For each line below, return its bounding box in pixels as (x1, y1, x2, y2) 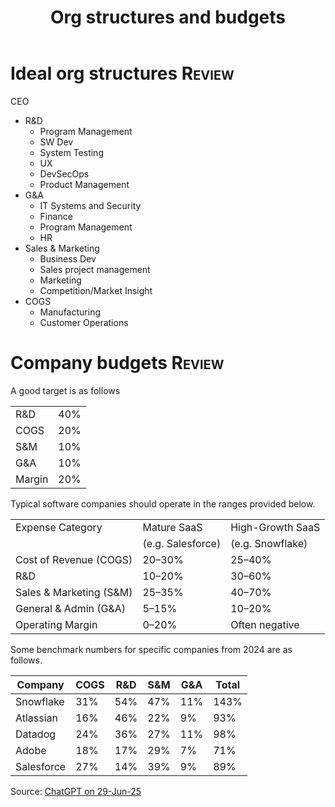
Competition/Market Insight (39, 284, 153, 296)
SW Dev (39, 136, 74, 148)
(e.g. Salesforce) (142, 536, 222, 550)
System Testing (39, 146, 104, 158)
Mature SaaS (142, 520, 203, 534)
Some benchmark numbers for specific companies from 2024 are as (10, 643, 293, 655)
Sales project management (39, 263, 151, 275)
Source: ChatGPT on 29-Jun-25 (10, 785, 142, 797)
